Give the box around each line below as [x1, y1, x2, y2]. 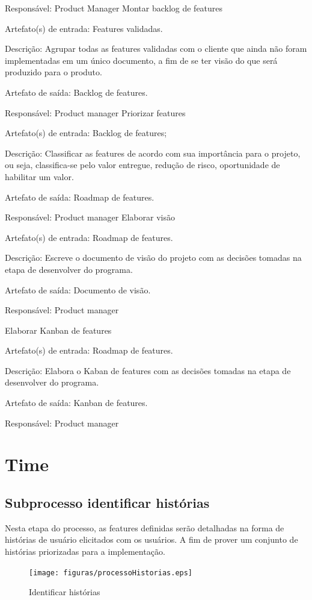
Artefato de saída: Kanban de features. [5, 396, 148, 409]
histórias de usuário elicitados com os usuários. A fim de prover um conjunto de [5, 533, 298, 546]
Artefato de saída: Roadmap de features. [5, 190, 154, 203]
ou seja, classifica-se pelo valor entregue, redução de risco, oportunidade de [5, 158, 280, 171]
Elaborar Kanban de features [5, 323, 112, 336]
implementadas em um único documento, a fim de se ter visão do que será [5, 54, 278, 66]
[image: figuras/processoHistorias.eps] [29, 568, 193, 577]
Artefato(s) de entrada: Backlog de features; [5, 127, 167, 139]
